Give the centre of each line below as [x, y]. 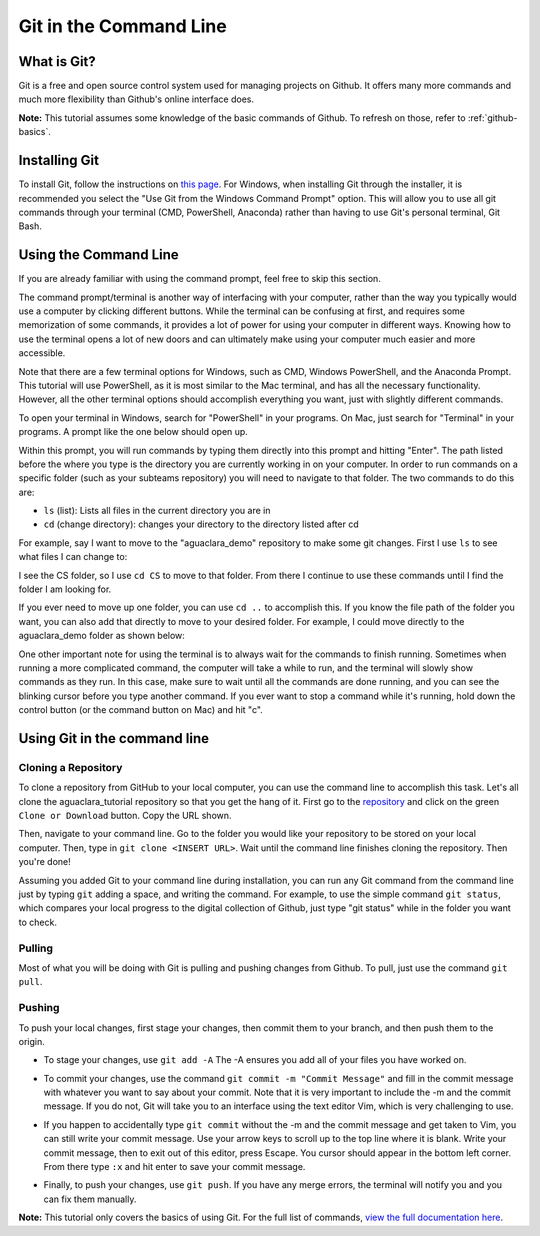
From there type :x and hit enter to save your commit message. [174, 1167]
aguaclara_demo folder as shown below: [101, 636]
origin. [31, 1041]
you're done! [45, 862]
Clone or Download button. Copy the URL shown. [125, 816]
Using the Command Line [98, 255]
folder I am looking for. [65, 589]
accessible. [42, 353]
